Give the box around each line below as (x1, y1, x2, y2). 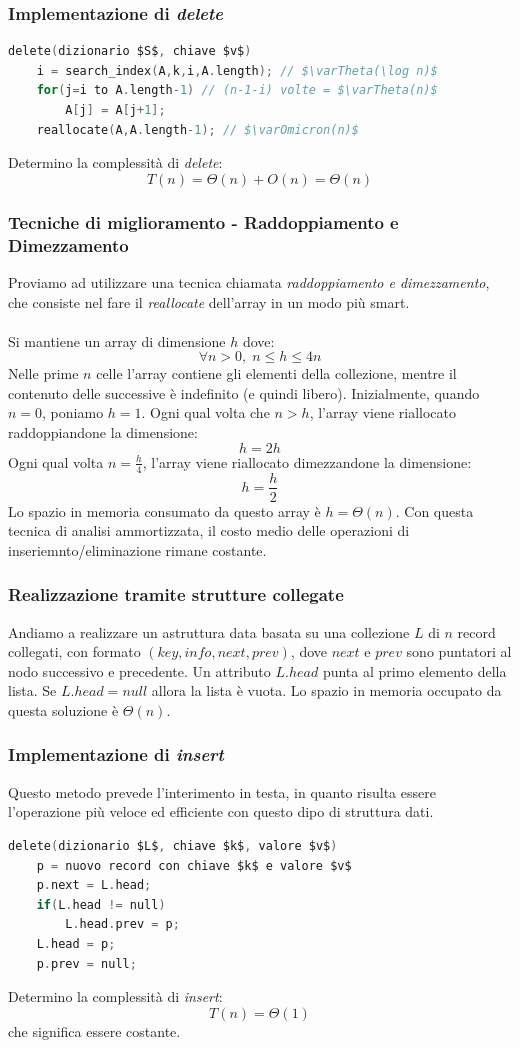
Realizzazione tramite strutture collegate (8, 582, 344, 607)
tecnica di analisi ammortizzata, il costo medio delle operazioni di (8, 520, 410, 541)
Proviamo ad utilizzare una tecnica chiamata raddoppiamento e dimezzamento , (8, 271, 490, 292)
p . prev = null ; (36, 956, 137, 971)
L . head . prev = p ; (65, 917, 180, 932)
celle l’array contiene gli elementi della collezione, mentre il (96, 363, 457, 384)
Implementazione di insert (8, 742, 224, 767)
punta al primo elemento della (322, 660, 507, 681)
